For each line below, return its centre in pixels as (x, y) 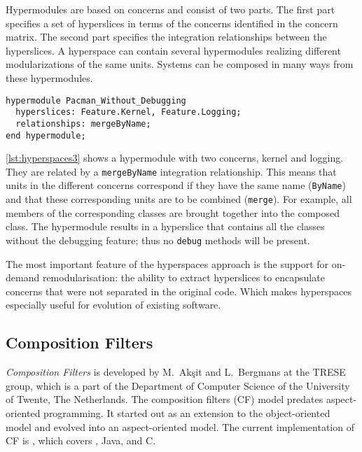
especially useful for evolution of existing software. (113, 305)
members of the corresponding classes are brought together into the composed (173, 212)
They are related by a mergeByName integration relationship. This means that (171, 171)
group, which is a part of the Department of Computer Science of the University (178, 385)
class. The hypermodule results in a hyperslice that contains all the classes (165, 226)
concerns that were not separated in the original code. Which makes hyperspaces (179, 291)
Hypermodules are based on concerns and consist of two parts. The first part (170, 9)
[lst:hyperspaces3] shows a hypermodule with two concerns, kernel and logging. (175, 158)
